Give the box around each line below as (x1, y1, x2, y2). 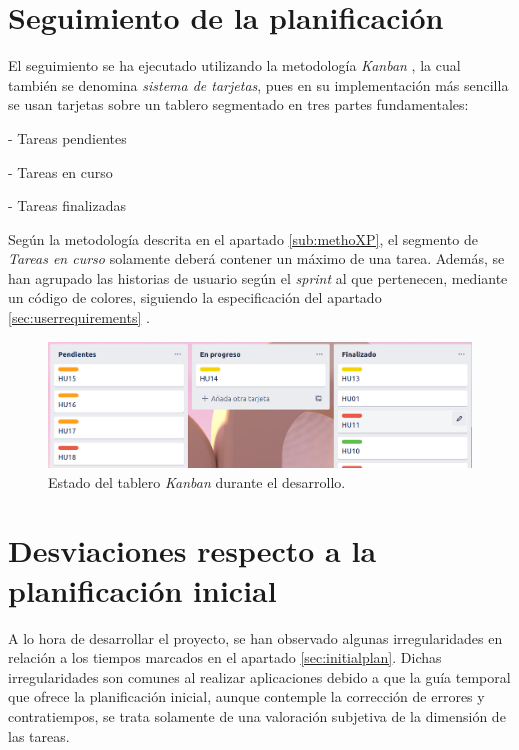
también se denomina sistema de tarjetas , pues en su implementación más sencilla (8, 74, 509, 95)
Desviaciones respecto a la (8, 530, 377, 571)
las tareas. (8, 725, 70, 746)
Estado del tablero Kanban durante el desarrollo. (48, 471, 346, 492)
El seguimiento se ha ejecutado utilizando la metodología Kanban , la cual (8, 55, 461, 76)
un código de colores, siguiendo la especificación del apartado (8, 287, 382, 308)
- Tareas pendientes (8, 127, 127, 148)
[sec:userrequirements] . (8, 307, 150, 328)
